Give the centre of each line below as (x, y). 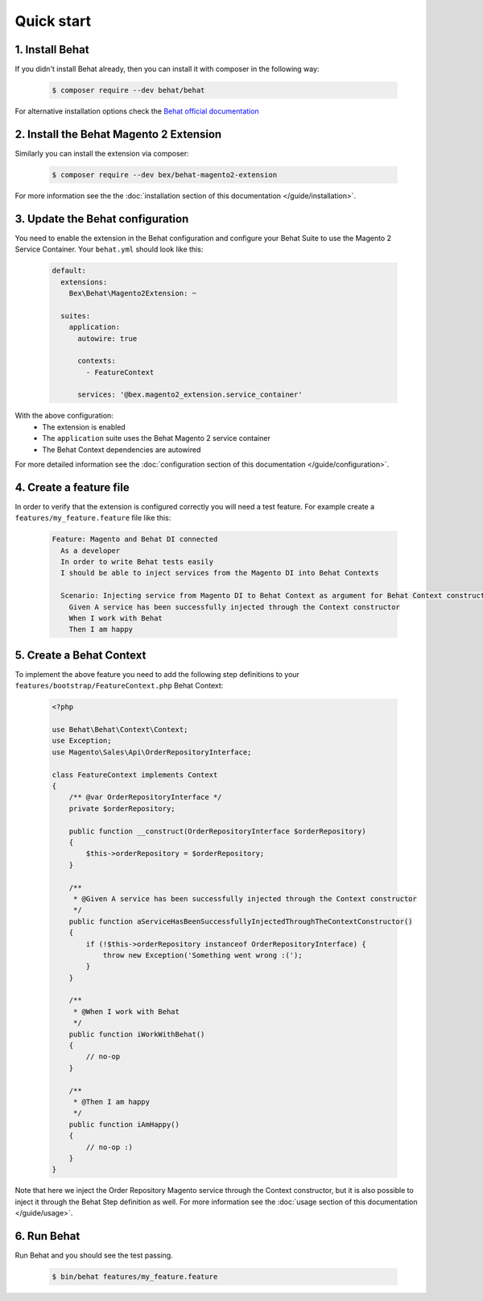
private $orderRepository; (122, 808)
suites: (76, 316)
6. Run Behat (47, 1236)
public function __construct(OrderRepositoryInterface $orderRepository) (217, 831)
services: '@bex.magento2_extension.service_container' (190, 395)
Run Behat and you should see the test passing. (94, 1255)
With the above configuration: (64, 416)
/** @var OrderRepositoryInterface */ (145, 797)
